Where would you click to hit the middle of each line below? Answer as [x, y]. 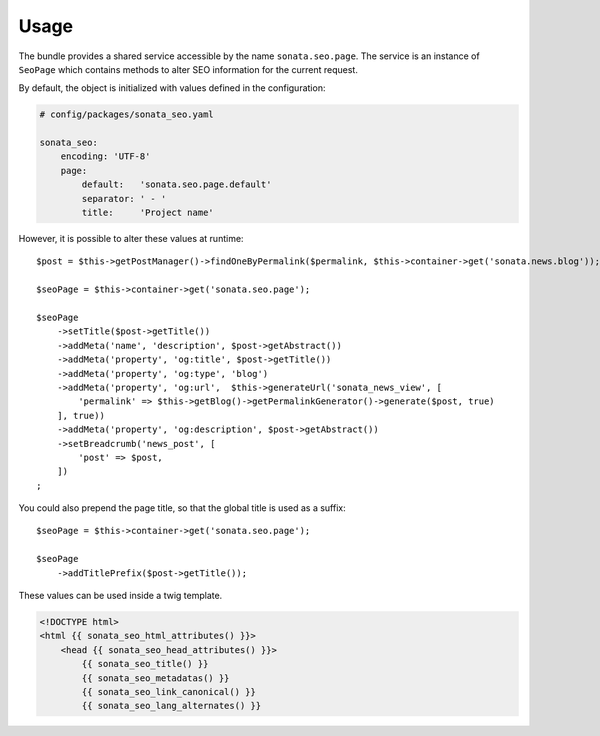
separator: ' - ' [124, 198]
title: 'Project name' [147, 213]
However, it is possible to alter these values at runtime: [131, 239]
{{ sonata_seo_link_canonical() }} [169, 691]
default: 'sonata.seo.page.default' [176, 184]
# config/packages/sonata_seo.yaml [126, 114]
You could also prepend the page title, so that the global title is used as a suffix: [182, 508]
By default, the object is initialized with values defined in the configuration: [172, 88]
